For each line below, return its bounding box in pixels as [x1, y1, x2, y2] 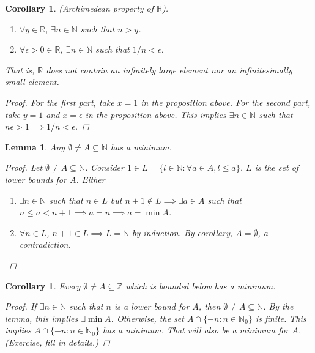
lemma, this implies [5, 311, 78, 324]
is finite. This [255, 311, 306, 324]
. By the [263, 300, 294, 313]
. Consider [85, 161, 124, 174]
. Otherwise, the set [111, 311, 184, 324]
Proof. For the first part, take [5, 95, 114, 108]
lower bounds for [5, 173, 67, 185]
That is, [5, 63, 35, 76]
